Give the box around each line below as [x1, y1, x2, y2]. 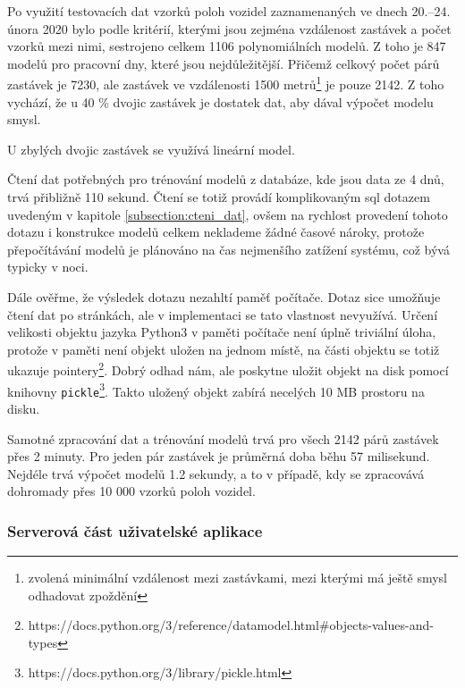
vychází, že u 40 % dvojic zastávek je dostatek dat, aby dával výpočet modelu [7, 92, 434, 111]
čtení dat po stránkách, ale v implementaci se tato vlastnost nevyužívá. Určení [7, 305, 438, 323]
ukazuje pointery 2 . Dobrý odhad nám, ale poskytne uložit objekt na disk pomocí [7, 358, 449, 379]
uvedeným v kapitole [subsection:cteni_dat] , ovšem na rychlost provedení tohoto [7, 205, 448, 223]
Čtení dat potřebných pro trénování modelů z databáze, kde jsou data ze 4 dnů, [7, 170, 444, 189]
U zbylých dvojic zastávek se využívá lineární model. [7, 139, 295, 158]
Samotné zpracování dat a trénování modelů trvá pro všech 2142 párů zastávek [7, 429, 439, 448]
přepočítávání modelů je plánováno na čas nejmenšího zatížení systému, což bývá [7, 239, 450, 258]
